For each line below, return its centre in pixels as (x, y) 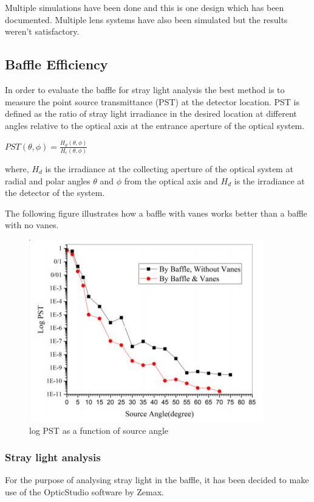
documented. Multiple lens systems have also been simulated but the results (146, 19)
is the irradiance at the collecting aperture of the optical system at (169, 168)
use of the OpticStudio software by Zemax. (84, 491)
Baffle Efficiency (56, 64)
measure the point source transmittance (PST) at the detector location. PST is (152, 101)
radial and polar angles (48, 180)
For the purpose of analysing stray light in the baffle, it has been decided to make (157, 480)
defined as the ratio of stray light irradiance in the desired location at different (151, 113)
